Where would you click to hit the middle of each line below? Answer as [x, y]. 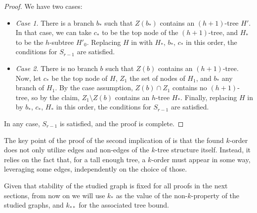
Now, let [28, 78]
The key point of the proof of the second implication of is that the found [114, 140]
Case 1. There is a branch [55, 22]
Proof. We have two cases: [43, 6]
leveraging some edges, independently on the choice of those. [96, 169]
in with [142, 42]
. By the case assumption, [94, 88]
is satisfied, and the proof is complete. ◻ [122, 123]
